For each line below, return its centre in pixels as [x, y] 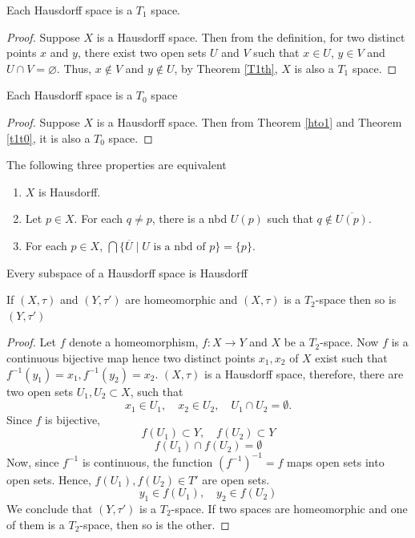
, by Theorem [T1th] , [226, 68]
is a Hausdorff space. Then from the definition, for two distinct [251, 36]
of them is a [36, 524]
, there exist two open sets [142, 53]
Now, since [33, 461]
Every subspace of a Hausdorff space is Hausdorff [127, 272]
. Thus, [74, 68]
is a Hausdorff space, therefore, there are [304, 373]
